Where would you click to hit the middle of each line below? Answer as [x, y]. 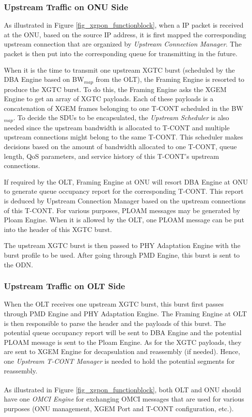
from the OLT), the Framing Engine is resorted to [170, 79]
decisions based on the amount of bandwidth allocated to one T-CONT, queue [120, 147]
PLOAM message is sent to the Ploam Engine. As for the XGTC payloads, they [123, 342]
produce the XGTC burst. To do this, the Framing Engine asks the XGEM [115, 89]
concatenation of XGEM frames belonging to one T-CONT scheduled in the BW [124, 108]
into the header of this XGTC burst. [58, 229]
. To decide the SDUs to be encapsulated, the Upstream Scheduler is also [121, 117]
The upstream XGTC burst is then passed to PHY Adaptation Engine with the [122, 245]
